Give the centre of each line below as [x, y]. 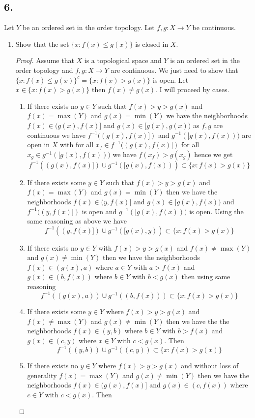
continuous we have [56, 135]
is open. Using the [216, 211]
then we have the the [198, 321]
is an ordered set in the [205, 60]
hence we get [213, 154]
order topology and [44, 70]
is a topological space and [123, 60]
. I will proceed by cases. [192, 89]
